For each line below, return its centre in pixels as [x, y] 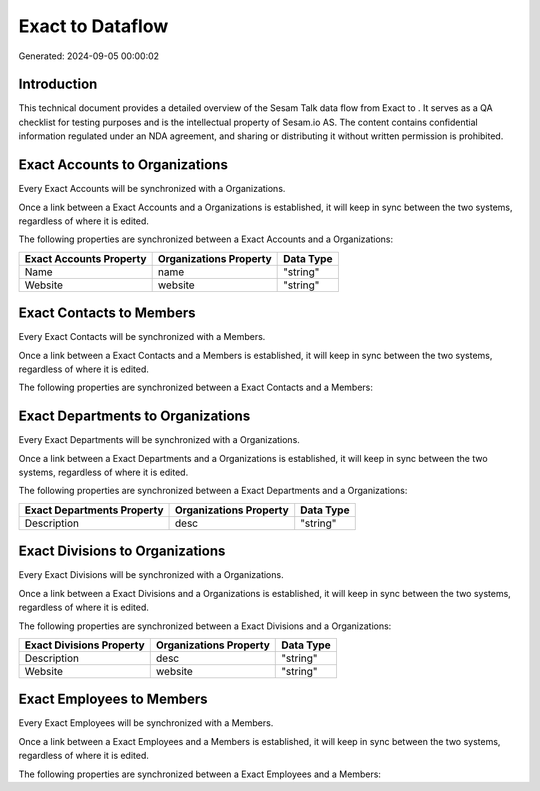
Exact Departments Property [94, 510]
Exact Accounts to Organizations [123, 165]
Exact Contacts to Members [107, 313]
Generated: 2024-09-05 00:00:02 [89, 56]
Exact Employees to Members [113, 699]
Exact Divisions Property [84, 645]
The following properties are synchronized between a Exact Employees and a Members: [200, 774]
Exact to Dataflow [93, 26]
